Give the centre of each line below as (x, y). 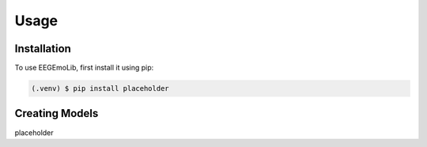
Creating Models (57, 113)
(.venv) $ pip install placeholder (100, 89)
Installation (43, 49)
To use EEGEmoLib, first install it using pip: (84, 68)
